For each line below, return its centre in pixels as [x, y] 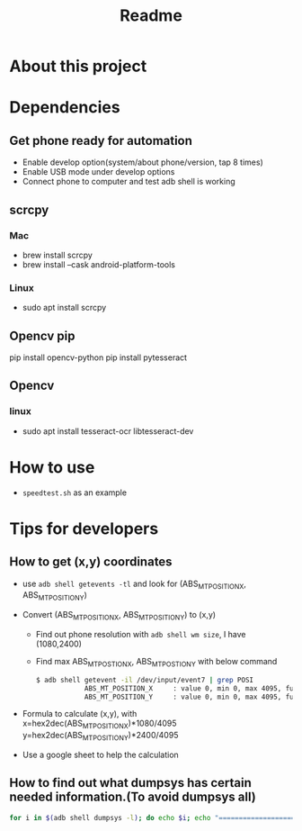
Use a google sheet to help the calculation [101, 755]
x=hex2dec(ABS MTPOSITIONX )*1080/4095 [99, 724]
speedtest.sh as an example [75, 492]
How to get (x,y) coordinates [91, 562]
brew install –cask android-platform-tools [98, 264]
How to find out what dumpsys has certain [130, 783]
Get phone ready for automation [101, 140]
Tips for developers [84, 528]
